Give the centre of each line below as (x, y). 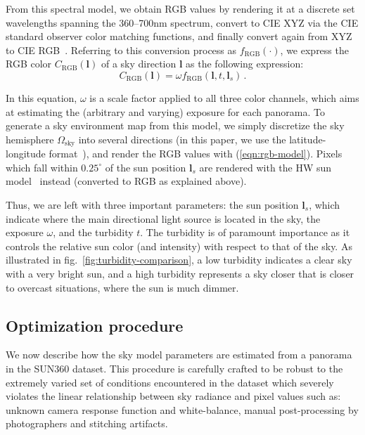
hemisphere (30, 139)
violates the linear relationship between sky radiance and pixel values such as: (173, 396)
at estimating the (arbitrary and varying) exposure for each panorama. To (165, 111)
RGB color (29, 64)
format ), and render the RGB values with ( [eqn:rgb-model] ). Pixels (196, 154)
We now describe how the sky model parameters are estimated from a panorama (179, 355)
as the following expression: (245, 64)
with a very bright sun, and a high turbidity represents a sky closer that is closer (180, 273)
